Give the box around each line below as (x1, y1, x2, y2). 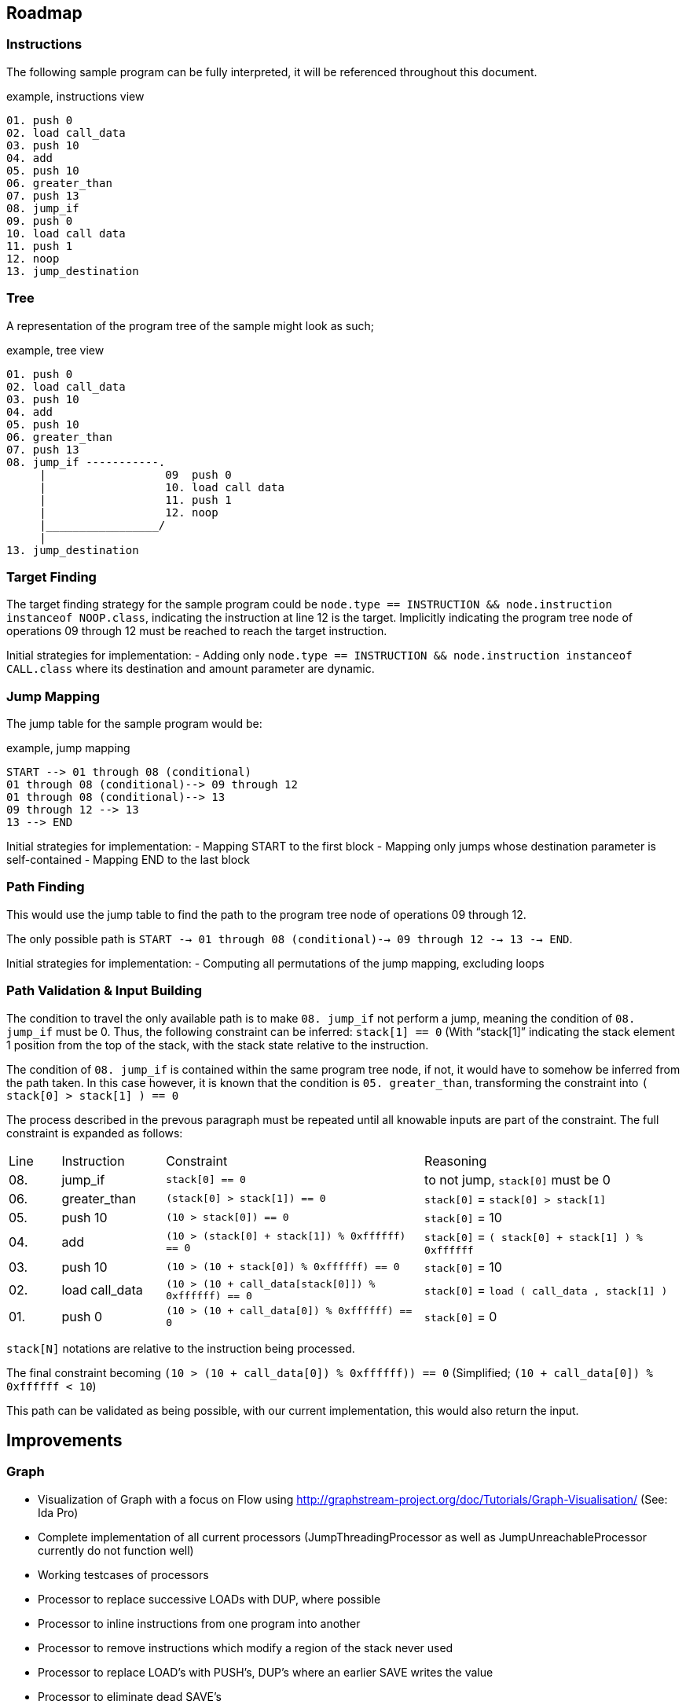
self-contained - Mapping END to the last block (6, 853, 250, 867)
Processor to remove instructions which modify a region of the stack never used (38, 1640, 453, 1655)
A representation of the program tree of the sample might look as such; (6, 318, 374, 332)
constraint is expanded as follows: (6, 1126, 183, 1140)
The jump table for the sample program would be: (6, 717, 262, 731)
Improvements (6, 1430, 123, 1450)
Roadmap (6, 3, 83, 23)
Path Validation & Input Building (6, 983, 203, 999)
